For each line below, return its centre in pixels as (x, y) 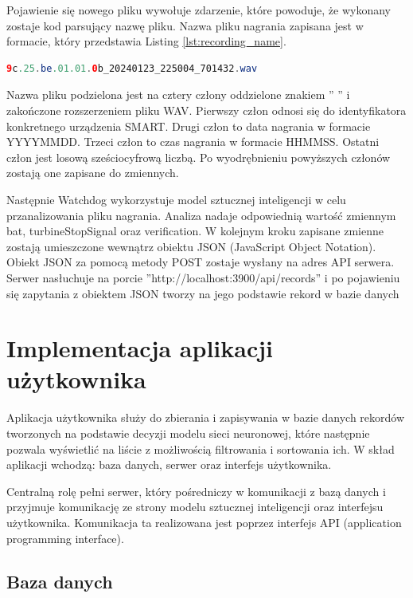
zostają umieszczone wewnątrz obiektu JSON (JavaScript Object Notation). (191, 246)
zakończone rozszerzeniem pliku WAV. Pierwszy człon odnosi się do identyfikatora (206, 110)
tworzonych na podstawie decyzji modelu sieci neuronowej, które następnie (188, 433)
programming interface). (65, 538)
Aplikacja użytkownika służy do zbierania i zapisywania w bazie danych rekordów (206, 417)
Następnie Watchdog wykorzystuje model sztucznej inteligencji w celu (176, 199)
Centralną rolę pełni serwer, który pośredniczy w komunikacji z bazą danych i (196, 491)
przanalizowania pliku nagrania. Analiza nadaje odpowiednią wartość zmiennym (201, 215)
